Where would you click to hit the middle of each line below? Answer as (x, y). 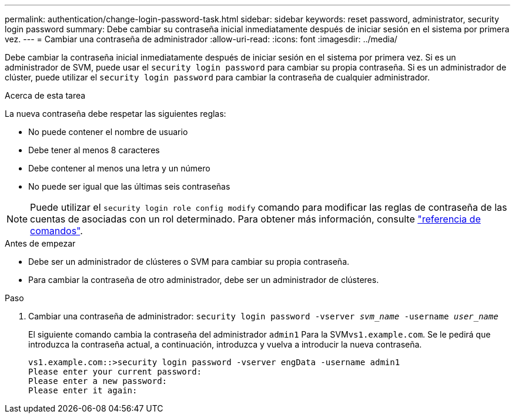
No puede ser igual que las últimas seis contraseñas (129, 186)
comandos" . (56, 231)
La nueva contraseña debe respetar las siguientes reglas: (116, 114)
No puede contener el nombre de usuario (108, 132)
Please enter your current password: (115, 372)
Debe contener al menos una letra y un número (119, 168)
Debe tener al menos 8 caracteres (94, 150)
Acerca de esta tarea (45, 95)
